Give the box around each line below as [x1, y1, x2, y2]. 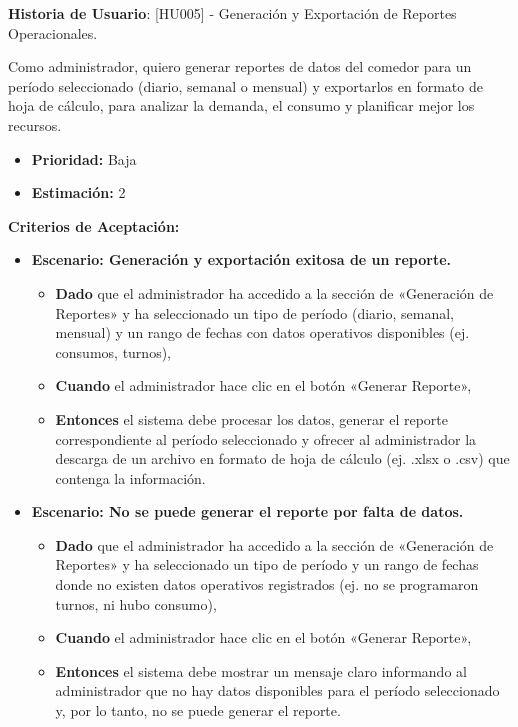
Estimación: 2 [31, 182, 126, 203]
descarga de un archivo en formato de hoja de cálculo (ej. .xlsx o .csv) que [55, 448, 510, 469]
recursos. [8, 114, 62, 135]
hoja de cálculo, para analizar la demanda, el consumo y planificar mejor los [8, 95, 475, 116]
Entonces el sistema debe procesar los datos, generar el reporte [55, 408, 449, 429]
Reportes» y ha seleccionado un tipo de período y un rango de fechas [55, 554, 479, 575]
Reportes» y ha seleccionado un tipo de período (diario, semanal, [55, 302, 454, 323]
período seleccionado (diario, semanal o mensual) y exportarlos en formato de [8, 75, 483, 96]
